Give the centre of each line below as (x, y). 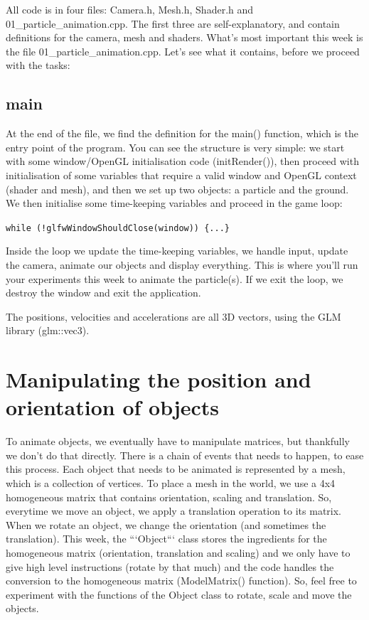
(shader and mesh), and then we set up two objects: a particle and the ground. (177, 189)
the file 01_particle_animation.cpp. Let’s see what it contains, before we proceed (183, 51)
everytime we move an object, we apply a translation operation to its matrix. (174, 511)
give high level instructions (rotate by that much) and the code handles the (170, 566)
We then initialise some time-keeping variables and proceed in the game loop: (174, 203)
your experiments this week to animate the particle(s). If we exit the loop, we (175, 278)
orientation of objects (113, 407)
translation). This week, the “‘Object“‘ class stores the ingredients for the (166, 539)
